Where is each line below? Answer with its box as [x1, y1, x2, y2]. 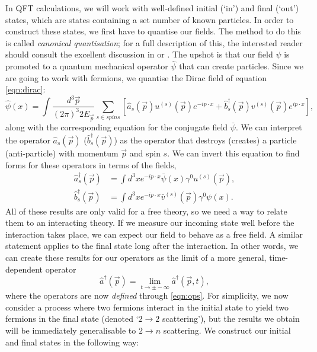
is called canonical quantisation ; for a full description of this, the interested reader [5, 36, 303, 49]
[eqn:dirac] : [5, 83, 46, 95]
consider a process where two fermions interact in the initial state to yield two [5, 300, 289, 313]
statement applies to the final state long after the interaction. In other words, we [5, 239, 299, 252]
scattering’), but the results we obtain [162, 312, 300, 325]
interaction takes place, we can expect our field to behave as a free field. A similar [5, 228, 303, 240]
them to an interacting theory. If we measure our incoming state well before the [5, 216, 294, 229]
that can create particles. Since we [179, 60, 303, 72]
